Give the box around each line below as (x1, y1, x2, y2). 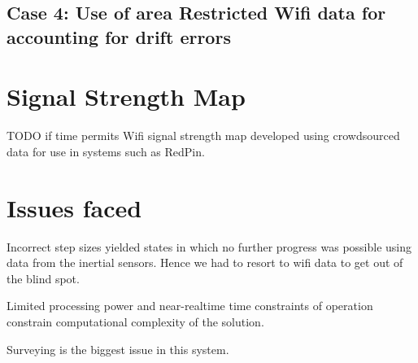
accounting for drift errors (7, 24, 231, 49)
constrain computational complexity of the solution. (7, 313, 264, 330)
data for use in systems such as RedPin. (7, 142, 205, 160)
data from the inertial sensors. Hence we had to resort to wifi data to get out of (7, 254, 403, 271)
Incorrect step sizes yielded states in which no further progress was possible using (7, 238, 412, 255)
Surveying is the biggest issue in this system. (7, 340, 229, 357)
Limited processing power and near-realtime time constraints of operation (7, 297, 373, 314)
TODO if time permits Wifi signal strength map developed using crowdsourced (7, 127, 400, 144)
